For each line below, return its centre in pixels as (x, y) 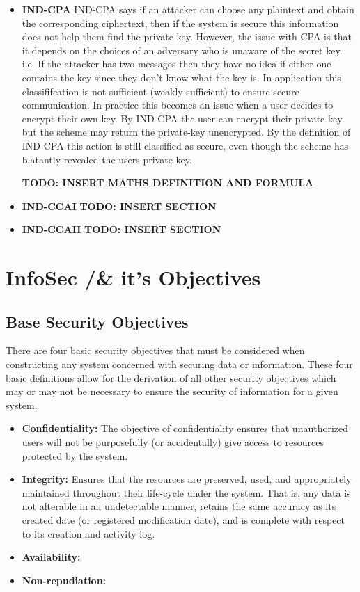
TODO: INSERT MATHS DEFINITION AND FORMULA (168, 183)
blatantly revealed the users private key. (107, 159)
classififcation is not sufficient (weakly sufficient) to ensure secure (161, 91)
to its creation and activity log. (88, 533)
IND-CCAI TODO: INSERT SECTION (119, 206)
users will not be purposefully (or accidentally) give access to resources (173, 442)
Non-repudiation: (64, 580)
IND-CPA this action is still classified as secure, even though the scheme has (185, 145)
